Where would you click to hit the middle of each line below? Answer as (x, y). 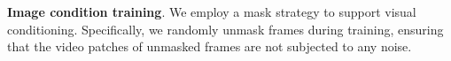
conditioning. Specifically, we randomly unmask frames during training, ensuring (225, 29)
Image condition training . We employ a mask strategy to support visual (212, 11)
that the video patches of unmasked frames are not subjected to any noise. (210, 46)
